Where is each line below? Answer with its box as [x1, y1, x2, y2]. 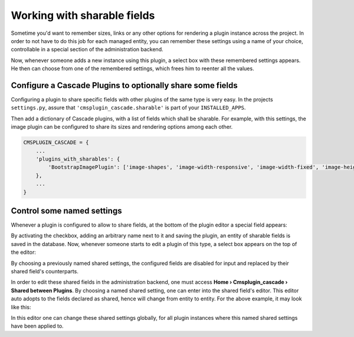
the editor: [11, 248, 37, 256]
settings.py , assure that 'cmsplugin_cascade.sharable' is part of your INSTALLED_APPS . [11, 104, 246, 112]
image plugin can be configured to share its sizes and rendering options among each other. [11, 123, 233, 130]
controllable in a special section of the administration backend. [11, 46, 163, 53]
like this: [11, 303, 31, 310]
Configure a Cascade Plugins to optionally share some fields [11, 80, 238, 90]
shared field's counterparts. [11, 267, 79, 274]
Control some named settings [11, 205, 122, 215]
